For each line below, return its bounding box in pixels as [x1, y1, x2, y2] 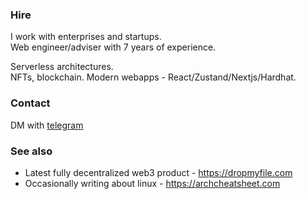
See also [10, 144, 53, 158]
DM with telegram [10, 119, 84, 131]
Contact [10, 96, 51, 110]
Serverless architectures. [10, 61, 114, 73]
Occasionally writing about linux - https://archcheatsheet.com [24, 177, 281, 189]
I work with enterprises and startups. [10, 31, 162, 43]
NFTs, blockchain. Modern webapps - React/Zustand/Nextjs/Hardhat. [10, 71, 297, 83]
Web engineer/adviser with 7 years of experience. [10, 41, 217, 53]
